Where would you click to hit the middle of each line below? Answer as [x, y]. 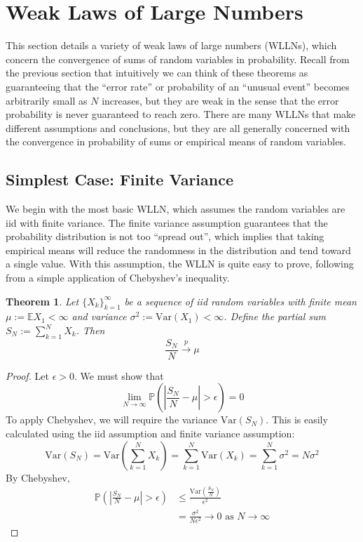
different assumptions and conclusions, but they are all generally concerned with [178, 127]
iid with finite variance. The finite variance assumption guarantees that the [167, 222]
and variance [99, 316]
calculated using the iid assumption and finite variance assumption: [150, 434]
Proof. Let [27, 375]
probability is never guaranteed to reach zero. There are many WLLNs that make [181, 114]
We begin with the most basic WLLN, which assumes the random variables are [176, 209]
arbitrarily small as [47, 100]
